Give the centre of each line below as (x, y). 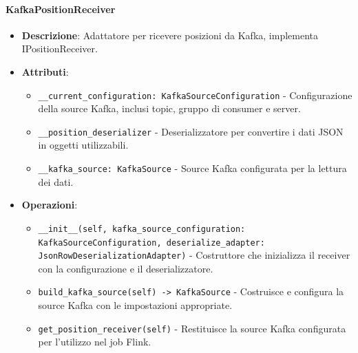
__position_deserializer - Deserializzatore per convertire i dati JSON (191, 131)
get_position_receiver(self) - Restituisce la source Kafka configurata (192, 328)
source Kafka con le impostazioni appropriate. (135, 305)
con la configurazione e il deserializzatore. (126, 268)
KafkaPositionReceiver (61, 9)
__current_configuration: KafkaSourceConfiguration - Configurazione (195, 95)
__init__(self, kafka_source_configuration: (142, 229)
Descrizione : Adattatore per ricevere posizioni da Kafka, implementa (170, 35)
